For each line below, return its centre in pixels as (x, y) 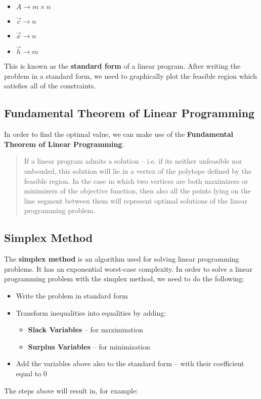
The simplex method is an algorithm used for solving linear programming (122, 259)
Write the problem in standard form (72, 295)
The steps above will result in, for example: (71, 390)
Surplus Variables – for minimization (89, 346)
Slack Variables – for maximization (85, 330)
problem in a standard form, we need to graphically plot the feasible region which (131, 76)
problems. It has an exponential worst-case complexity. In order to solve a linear (128, 268)
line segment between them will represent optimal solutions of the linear (136, 200)
